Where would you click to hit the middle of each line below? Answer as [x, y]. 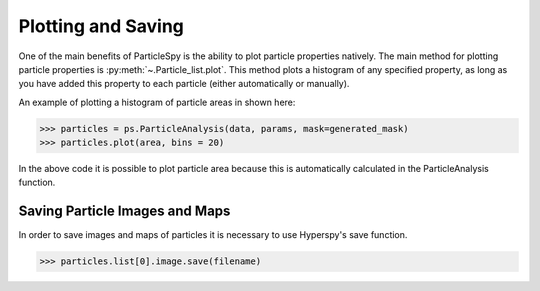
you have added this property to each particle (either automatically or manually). [184, 84]
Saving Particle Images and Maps [124, 211]
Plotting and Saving [101, 26]
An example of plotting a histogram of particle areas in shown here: [157, 102]
